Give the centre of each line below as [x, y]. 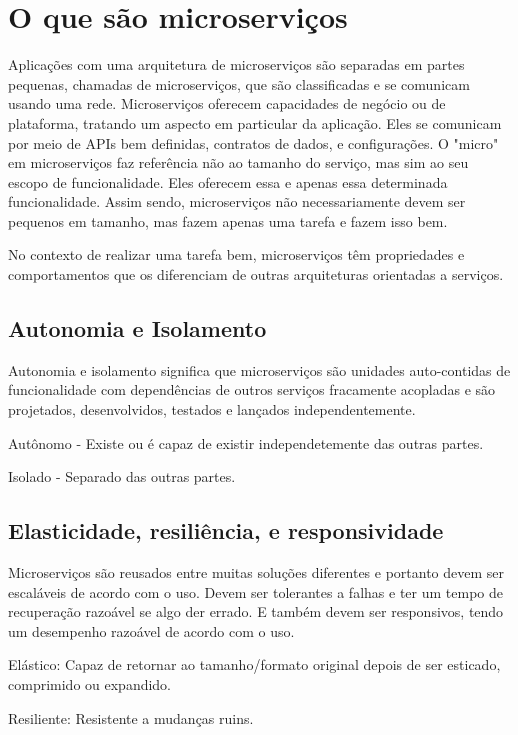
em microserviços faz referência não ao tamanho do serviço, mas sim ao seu [238, 162]
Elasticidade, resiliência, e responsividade [226, 530]
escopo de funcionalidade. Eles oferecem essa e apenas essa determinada [228, 181]
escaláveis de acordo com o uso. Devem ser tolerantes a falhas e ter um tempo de [255, 591]
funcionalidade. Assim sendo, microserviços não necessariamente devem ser [237, 201]
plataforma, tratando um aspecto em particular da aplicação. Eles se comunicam [255, 122]
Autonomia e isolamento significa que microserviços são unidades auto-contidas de [259, 369]
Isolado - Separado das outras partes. [122, 476]
